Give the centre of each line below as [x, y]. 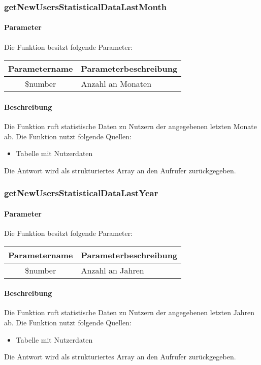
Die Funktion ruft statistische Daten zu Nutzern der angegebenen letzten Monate [130, 126]
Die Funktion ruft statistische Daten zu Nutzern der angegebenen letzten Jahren [129, 312]
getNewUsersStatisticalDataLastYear [81, 193]
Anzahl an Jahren [112, 270]
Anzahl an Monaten [116, 84]
